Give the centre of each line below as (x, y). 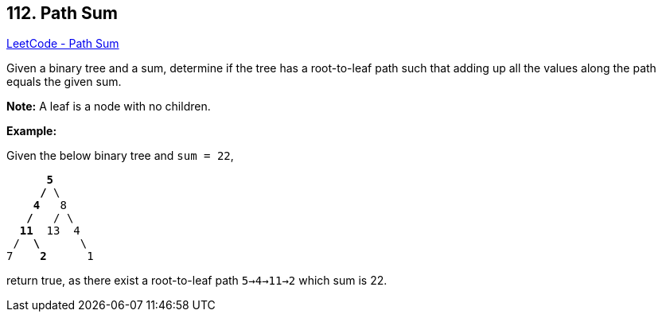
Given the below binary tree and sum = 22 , (120, 156)
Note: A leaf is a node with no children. (109, 107)
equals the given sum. (64, 82)
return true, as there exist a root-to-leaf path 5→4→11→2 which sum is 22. (197, 281)
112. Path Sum (62, 13)
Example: (32, 131)
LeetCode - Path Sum (63, 44)
